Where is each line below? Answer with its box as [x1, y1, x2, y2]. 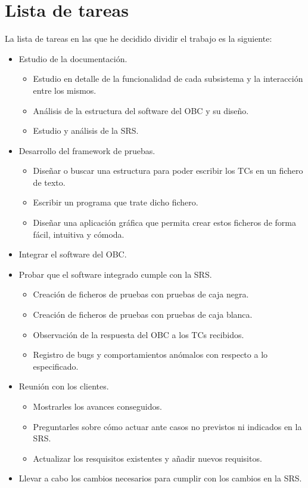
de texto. [33, 176, 66, 188]
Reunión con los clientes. [18, 380, 109, 392]
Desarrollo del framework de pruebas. [18, 144, 155, 156]
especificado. [33, 360, 79, 372]
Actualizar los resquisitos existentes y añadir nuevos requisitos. [33, 452, 262, 464]
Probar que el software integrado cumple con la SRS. [18, 268, 212, 280]
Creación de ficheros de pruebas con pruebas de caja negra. [33, 288, 249, 300]
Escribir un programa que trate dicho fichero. [33, 196, 198, 208]
